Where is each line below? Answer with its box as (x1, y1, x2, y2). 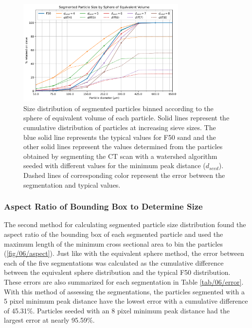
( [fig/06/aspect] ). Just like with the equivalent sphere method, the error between (4, 248, 244, 258)
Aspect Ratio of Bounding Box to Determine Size (4, 200, 203, 212)
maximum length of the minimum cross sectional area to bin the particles (4, 238, 223, 249)
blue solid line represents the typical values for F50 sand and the (23, 132, 216, 142)
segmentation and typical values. (23, 179, 121, 190)
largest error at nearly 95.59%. (4, 315, 95, 325)
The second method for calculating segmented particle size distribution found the (4, 219, 246, 230)
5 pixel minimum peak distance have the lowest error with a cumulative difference (4, 296, 248, 306)
